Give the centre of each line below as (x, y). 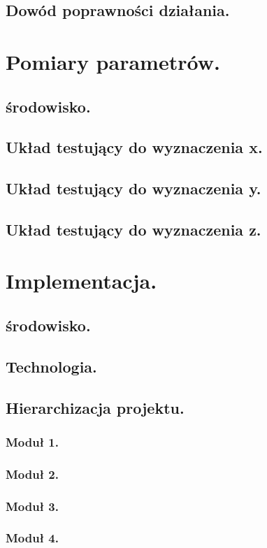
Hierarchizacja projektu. (95, 407)
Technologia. (51, 366)
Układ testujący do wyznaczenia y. (133, 188)
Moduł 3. (32, 506)
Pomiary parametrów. (113, 61)
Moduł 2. (32, 474)
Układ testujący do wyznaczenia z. (133, 229)
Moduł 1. (32, 441)
